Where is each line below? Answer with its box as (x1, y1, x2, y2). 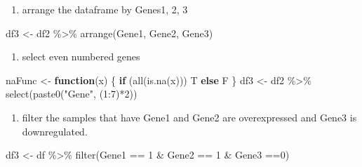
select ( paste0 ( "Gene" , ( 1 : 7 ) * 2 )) (6, 86, 138, 101)
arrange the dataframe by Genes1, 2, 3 (22, 2, 188, 16)
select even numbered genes (22, 49, 140, 64)
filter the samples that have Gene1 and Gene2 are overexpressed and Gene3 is (22, 109, 357, 124)
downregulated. (22, 123, 88, 138)
